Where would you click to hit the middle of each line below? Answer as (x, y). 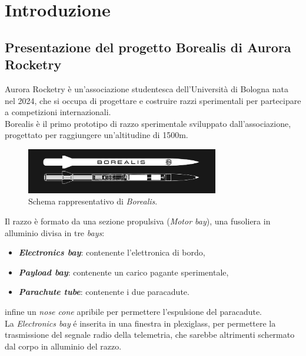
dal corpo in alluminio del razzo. (63, 346)
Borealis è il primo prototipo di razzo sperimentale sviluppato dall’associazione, (148, 123)
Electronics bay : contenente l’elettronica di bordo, (112, 252)
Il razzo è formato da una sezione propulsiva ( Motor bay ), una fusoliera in (138, 221)
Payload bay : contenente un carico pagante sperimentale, (124, 272)
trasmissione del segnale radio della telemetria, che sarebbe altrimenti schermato (150, 335)
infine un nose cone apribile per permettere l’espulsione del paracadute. (134, 311)
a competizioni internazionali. (58, 112)
